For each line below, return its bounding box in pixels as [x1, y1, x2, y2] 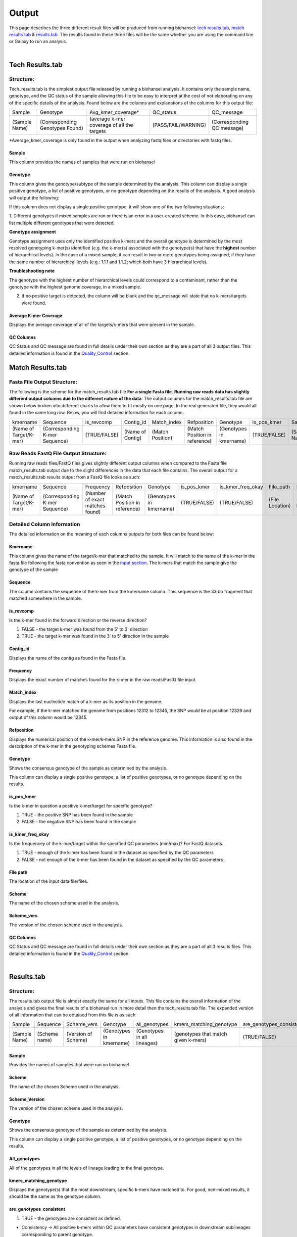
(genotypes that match [174, 1031, 227, 1038]
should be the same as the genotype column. [9, 1193, 101, 1199]
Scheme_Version [9, 1096, 45, 1102]
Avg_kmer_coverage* [89, 109, 140, 116]
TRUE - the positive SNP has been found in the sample [21, 812, 133, 818]
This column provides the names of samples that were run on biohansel [9, 159, 155, 165]
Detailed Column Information [9, 521, 80, 527]
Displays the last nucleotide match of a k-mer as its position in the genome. [9, 698, 163, 705]
